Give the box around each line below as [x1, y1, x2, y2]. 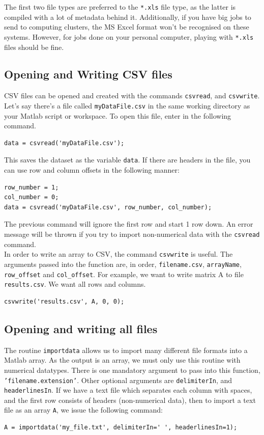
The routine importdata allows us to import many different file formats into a [4, 344, 248, 355]
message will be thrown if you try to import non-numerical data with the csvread [4, 229, 260, 239]
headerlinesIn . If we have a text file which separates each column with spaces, [4, 385, 252, 395]
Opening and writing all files [4, 320, 158, 336]
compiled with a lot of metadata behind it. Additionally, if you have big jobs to [4, 11, 251, 22]
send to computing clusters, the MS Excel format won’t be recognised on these [4, 21, 249, 32]
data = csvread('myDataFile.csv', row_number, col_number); [4, 203, 212, 211]
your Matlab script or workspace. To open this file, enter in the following [4, 110, 231, 121]
